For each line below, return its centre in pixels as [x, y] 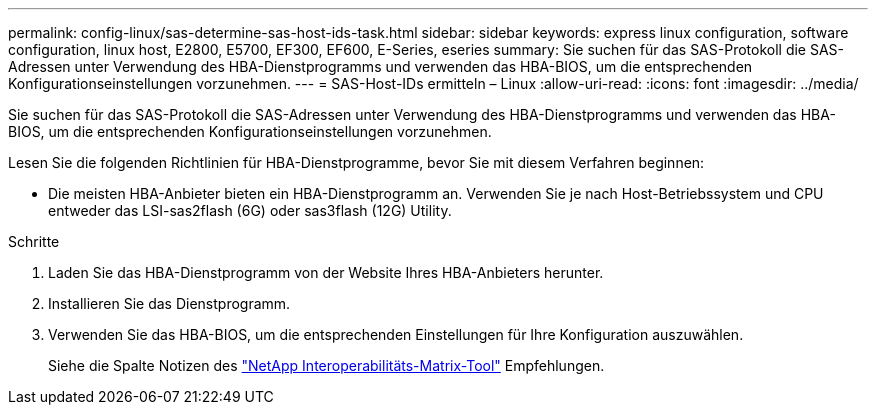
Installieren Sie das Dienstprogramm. [169, 303]
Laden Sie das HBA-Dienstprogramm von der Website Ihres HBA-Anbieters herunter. [326, 272]
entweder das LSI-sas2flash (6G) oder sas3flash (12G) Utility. [250, 210]
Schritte [34, 241]
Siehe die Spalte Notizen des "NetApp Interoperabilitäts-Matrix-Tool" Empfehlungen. [326, 365]
